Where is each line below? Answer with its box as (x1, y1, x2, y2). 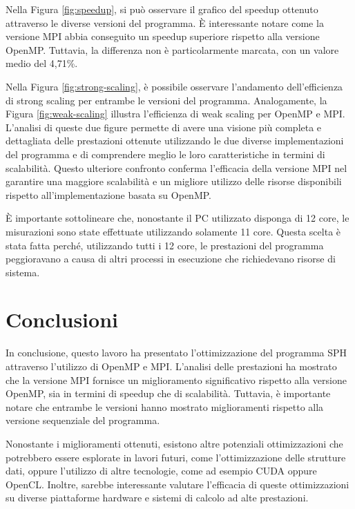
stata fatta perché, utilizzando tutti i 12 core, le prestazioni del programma (6, 238, 324, 252)
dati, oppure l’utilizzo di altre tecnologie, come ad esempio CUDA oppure (6, 463, 317, 478)
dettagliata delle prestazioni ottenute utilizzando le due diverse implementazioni (6, 133, 344, 148)
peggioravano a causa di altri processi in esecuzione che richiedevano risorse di (6, 251, 336, 266)
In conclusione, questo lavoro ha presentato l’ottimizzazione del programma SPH (6, 345, 347, 360)
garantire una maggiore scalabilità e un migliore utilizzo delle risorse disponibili (6, 174, 342, 189)
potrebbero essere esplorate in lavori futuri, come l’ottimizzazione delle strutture (6, 450, 346, 464)
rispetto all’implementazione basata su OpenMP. (6, 187, 211, 202)
